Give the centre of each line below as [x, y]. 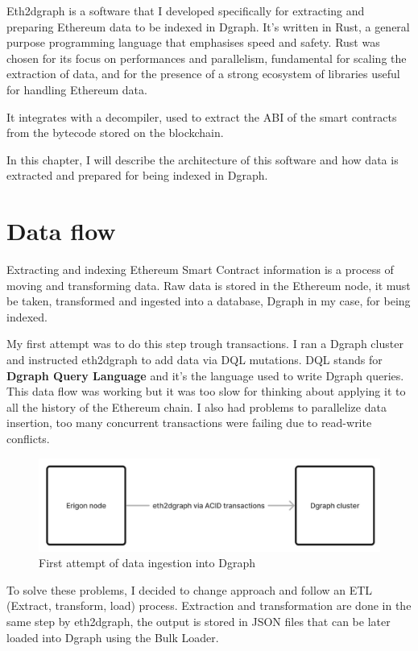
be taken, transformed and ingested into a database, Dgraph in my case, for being [209, 301]
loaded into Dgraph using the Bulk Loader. [113, 637]
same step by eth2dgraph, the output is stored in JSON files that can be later [199, 621]
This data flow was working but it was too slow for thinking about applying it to [206, 391]
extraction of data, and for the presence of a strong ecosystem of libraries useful [203, 74]
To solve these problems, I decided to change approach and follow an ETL [190, 589]
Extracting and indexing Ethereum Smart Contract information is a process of [200, 270]
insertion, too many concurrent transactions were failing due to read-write [189, 423]
